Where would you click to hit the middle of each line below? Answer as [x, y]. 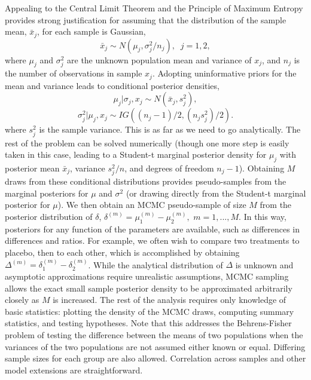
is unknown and [264, 264]
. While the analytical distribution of [155, 264]
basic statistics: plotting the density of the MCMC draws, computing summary [150, 311]
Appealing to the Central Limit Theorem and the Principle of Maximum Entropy [154, 8]
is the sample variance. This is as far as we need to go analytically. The [170, 129]
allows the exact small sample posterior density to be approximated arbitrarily [149, 288]
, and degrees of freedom [169, 168]
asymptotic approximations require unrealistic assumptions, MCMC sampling [147, 276]
